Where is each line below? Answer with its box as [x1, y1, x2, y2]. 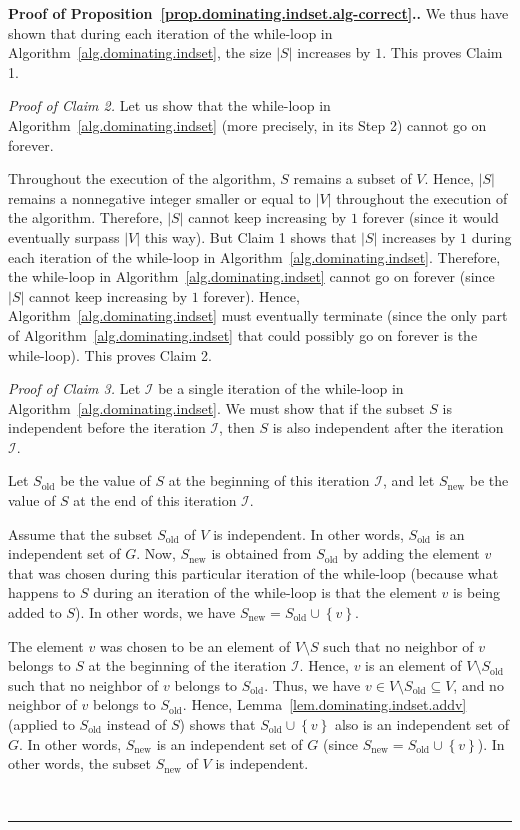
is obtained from [211, 543, 312, 564]
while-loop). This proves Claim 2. [8, 344, 212, 365]
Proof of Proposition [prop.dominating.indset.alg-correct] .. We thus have [8, 3, 509, 23]
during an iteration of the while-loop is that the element [93, 582, 437, 603]
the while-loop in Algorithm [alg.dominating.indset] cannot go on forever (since [8, 266, 495, 287]
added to [8, 602, 62, 623]
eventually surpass [8, 226, 120, 247]
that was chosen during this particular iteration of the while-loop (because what [8, 562, 499, 583]
